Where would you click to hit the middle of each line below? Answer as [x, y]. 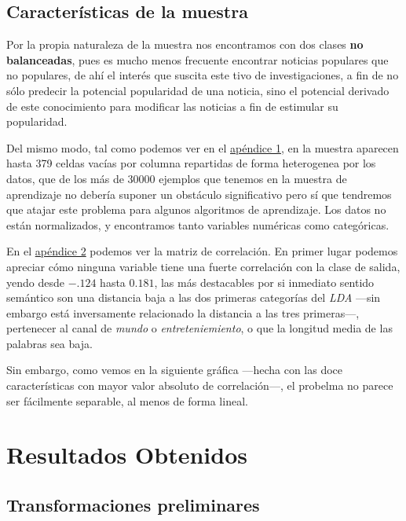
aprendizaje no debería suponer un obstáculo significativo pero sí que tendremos [199, 194]
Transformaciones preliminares [133, 505]
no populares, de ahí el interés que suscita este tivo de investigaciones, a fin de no [203, 75]
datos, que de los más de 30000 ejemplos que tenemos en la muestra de [177, 178]
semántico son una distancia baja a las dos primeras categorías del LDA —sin [194, 297]
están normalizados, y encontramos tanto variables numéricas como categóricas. [198, 224]
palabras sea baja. [49, 343]
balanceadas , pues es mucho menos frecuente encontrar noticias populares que [198, 59]
